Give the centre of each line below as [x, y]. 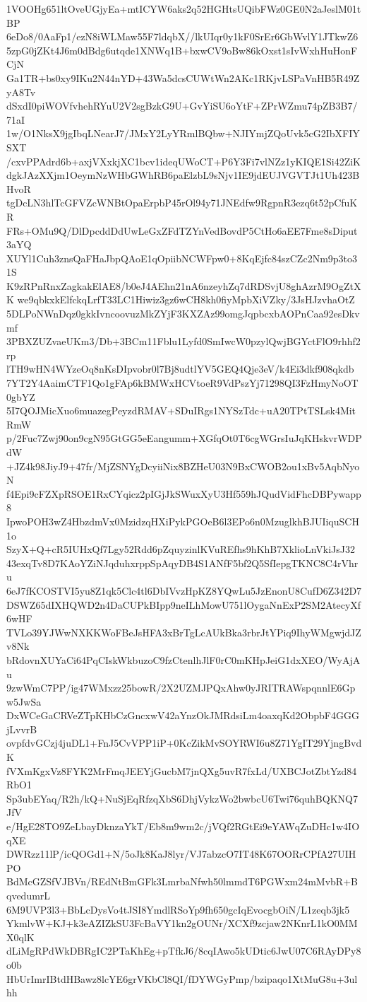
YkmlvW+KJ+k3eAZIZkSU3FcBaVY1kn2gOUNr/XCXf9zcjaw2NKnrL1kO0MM [182, 923]
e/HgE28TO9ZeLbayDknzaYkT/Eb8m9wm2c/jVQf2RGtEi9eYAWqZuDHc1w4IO [183, 826]
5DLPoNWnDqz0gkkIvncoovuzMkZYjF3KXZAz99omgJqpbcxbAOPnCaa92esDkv [183, 314]
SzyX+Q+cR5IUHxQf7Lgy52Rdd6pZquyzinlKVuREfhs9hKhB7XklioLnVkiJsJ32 [181, 549]
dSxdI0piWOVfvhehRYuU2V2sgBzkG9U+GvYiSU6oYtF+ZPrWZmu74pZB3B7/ [182, 106]
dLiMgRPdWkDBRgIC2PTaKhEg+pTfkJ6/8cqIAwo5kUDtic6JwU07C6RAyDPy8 [184, 951]
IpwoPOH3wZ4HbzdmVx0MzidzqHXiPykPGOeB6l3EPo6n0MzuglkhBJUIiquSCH [183, 521]
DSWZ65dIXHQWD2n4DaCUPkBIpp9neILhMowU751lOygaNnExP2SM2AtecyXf [184, 604]
